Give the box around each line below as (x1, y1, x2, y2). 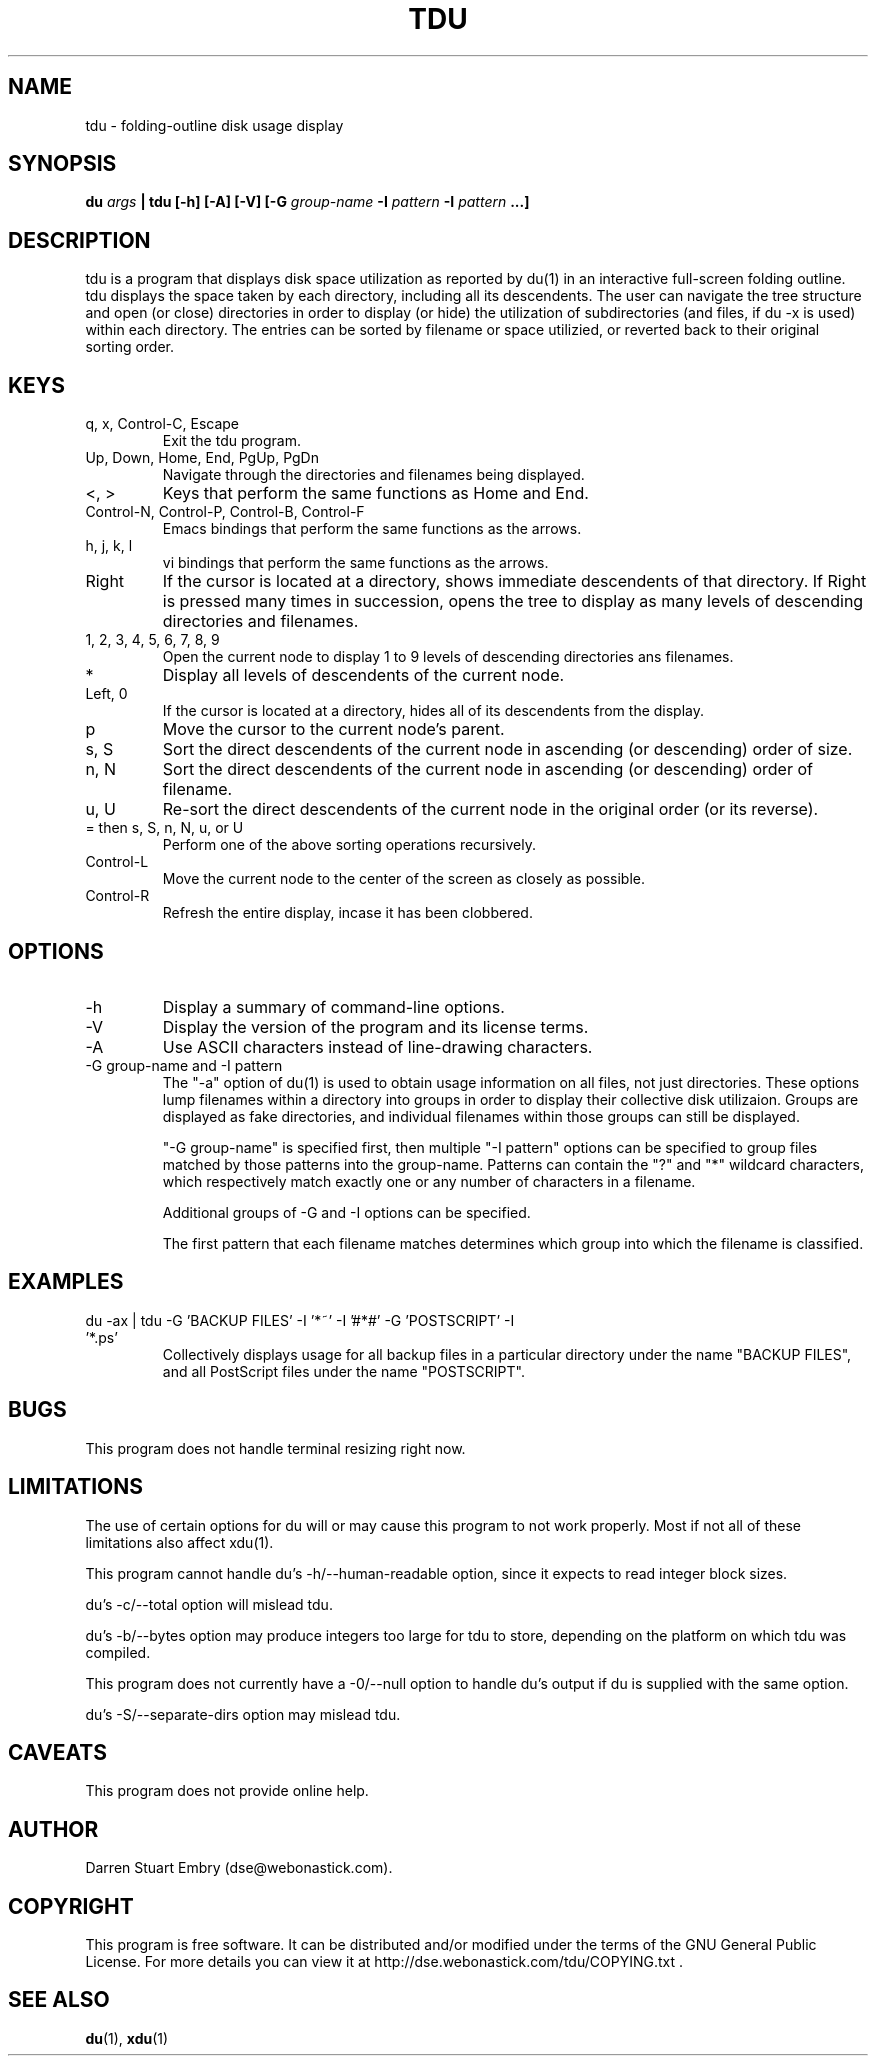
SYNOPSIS (8, 151, 117, 177)
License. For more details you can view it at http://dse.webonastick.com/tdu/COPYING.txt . (85, 1953, 683, 1971)
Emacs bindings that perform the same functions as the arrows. (162, 520, 582, 538)
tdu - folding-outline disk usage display (85, 116, 344, 134)
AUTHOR (8, 1816, 99, 1842)
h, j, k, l (85, 537, 133, 555)
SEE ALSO (8, 1987, 110, 2013)
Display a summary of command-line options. (162, 996, 505, 1017)
